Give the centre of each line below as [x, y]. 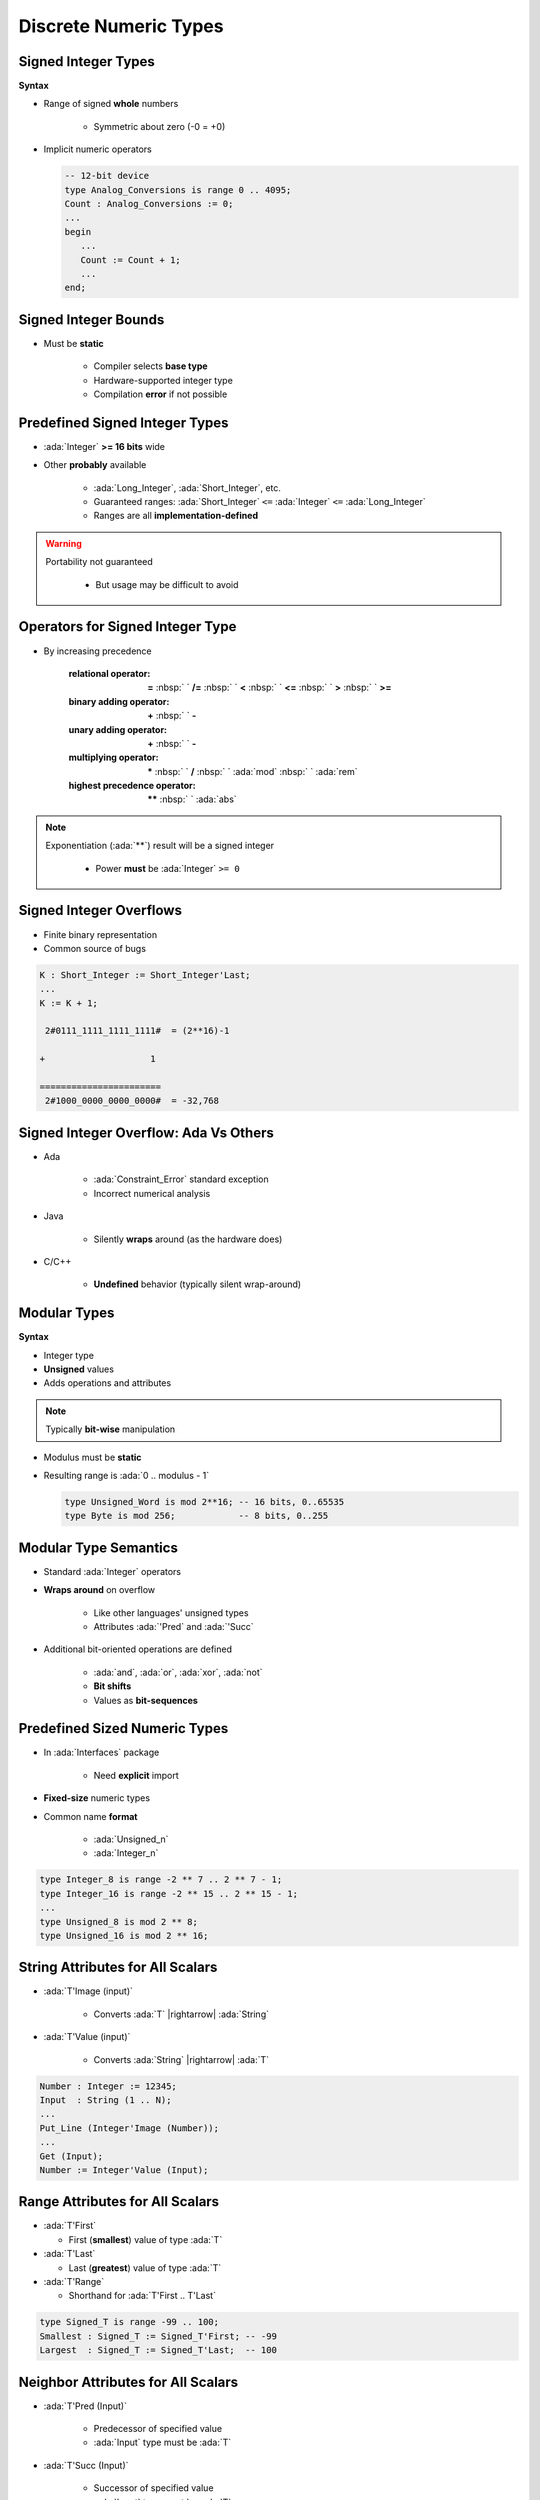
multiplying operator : [113, 757]
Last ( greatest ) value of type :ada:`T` [145, 2267]
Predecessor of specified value [158, 2429]
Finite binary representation [100, 934]
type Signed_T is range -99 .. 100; [129, 2322]
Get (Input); [71, 2156]
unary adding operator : [118, 729]
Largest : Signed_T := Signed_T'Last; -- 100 [158, 2350]
